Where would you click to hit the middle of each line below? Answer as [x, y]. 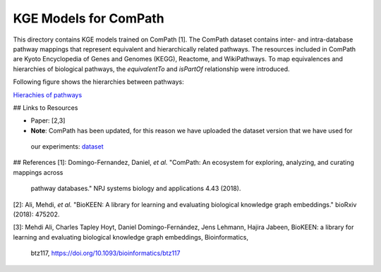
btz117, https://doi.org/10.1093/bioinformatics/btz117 [105, 253]
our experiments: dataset [67, 147]
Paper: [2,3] [48, 120]
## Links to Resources [46, 107]
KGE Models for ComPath [89, 18]
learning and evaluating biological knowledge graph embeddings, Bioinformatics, [131, 237]
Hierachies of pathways [48, 94]
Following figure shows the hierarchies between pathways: [99, 82]
